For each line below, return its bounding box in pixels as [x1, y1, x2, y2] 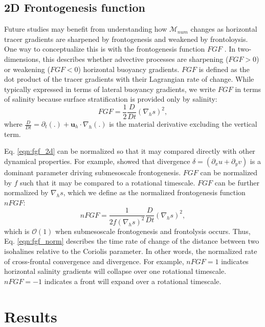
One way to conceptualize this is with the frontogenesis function [4, 43, 205, 54]
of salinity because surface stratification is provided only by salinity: [4, 94, 217, 104]
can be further [214, 177, 259, 188]
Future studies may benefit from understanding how [4, 24, 167, 34]
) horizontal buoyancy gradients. [78, 63, 180, 74]
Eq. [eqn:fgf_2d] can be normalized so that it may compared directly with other [4, 146, 255, 156]
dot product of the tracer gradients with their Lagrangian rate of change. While [4, 74, 254, 84]
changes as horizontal [190, 24, 257, 34]
